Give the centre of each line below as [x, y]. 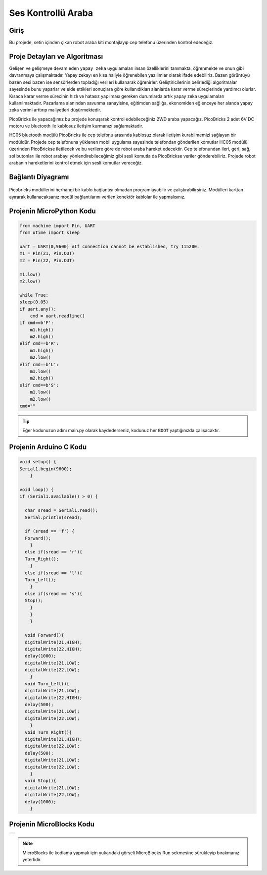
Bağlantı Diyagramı [39, 177]
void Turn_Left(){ [47, 684]
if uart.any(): [38, 309]
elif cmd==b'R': [39, 344]
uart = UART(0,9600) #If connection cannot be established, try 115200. [110, 247]
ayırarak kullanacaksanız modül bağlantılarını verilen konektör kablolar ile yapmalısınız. [97, 197]
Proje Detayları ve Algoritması [56, 56]
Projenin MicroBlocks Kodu [52, 824]
